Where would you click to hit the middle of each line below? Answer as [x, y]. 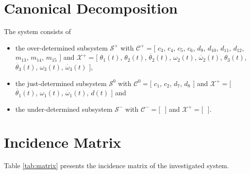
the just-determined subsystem [61, 83]
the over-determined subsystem [61, 47]
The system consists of [38, 31]
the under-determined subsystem [64, 109]
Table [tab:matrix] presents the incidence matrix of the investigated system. [117, 165]
